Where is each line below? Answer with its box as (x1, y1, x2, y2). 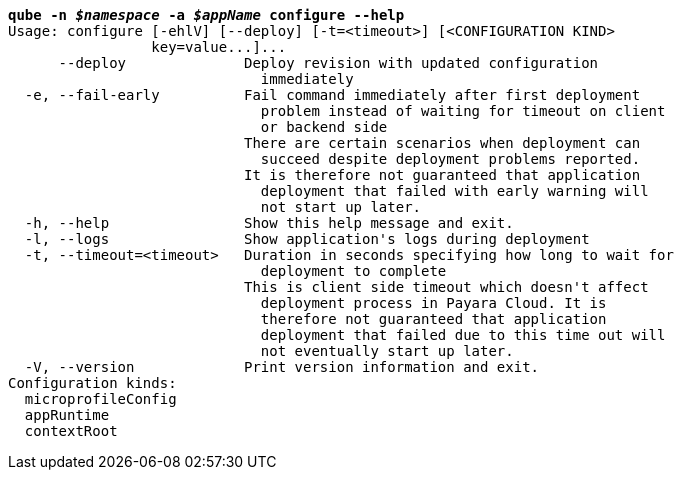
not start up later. (260, 199, 422, 215)
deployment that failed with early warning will (260, 183, 649, 199)
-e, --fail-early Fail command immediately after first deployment (24, 87, 641, 103)
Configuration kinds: (8, 375, 177, 391)
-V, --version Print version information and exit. (24, 359, 540, 375)
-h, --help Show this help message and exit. (24, 215, 514, 231)
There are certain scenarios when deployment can (244, 135, 641, 151)
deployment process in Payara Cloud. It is (260, 295, 607, 311)
